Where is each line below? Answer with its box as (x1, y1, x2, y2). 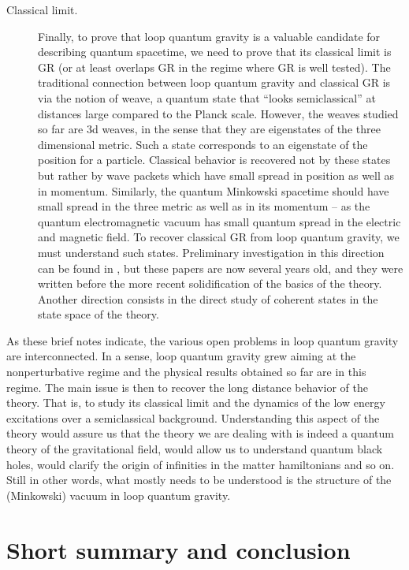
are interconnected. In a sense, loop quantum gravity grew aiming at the (6, 348, 356, 364)
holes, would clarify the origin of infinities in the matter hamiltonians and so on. (6, 456, 395, 472)
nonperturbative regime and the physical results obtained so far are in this (6, 363, 366, 380)
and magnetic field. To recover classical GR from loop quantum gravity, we (38, 229, 400, 245)
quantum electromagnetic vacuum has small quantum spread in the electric (38, 213, 401, 229)
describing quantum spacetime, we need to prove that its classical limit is (38, 43, 392, 60)
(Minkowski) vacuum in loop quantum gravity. (6, 486, 231, 503)
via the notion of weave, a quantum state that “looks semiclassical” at (38, 89, 376, 106)
